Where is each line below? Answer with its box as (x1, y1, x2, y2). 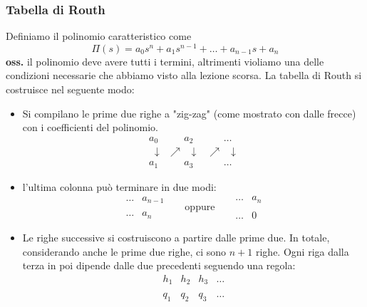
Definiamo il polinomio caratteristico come (6, 28, 192, 43)
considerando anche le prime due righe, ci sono (22, 244, 227, 259)
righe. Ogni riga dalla (255, 244, 349, 259)
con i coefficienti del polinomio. (22, 120, 158, 135)
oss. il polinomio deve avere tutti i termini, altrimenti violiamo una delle (6, 53, 324, 68)
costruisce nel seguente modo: (6, 82, 135, 97)
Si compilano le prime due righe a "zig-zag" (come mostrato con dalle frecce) (22, 105, 356, 120)
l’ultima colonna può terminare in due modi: (22, 179, 217, 194)
